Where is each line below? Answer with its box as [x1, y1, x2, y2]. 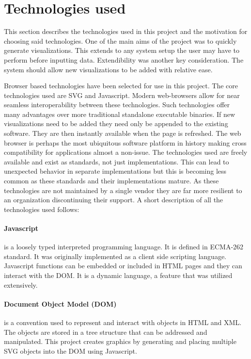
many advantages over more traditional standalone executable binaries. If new [4, 109, 235, 119]
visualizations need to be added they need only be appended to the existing [4, 118, 228, 129]
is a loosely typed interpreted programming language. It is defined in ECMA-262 [4, 242, 244, 252]
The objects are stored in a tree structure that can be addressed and [4, 326, 207, 337]
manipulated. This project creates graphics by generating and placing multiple [4, 336, 236, 346]
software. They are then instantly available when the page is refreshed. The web [4, 128, 241, 138]
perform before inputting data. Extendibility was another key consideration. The [4, 54, 244, 65]
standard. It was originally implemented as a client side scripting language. [4, 251, 227, 261]
